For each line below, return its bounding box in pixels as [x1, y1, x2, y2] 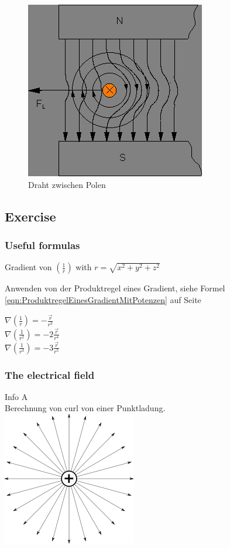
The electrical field [5, 367, 95, 382]
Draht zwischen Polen [28, 178, 106, 190]
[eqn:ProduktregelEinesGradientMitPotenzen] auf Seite [5, 293, 201, 305]
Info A [5, 390, 28, 402]
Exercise [5, 207, 56, 225]
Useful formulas [5, 237, 80, 252]
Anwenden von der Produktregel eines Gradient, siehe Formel [5, 282, 225, 294]
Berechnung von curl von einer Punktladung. [5, 402, 166, 414]
